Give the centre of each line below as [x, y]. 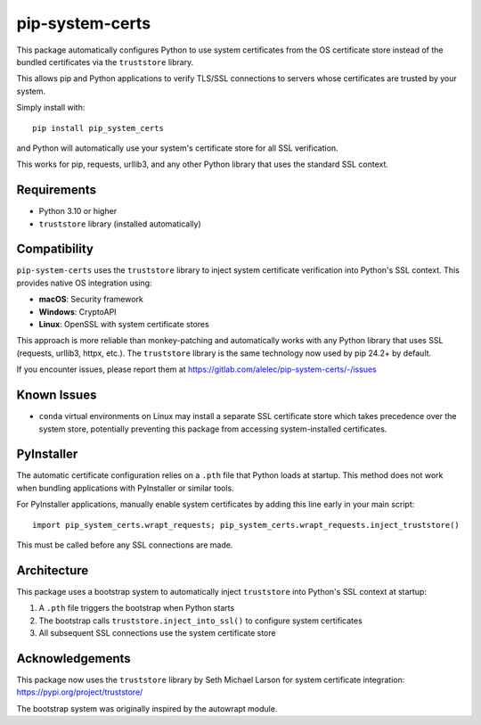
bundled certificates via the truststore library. [105, 62]
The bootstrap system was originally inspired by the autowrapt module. [147, 708]
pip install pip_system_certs [98, 128]
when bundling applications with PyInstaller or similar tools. [126, 488]
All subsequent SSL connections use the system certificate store [157, 633]
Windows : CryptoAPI [77, 311]
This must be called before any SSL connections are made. [125, 545]
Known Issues [57, 395]
